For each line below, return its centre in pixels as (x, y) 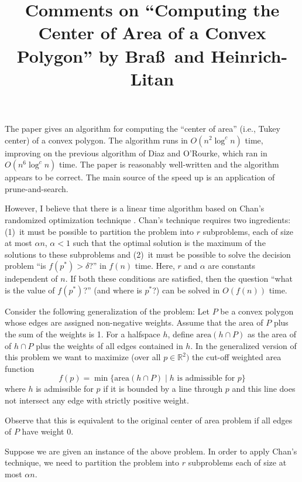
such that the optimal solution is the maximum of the (169, 243)
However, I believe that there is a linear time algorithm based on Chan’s (135, 208)
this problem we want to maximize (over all (83, 357)
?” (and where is (113, 290)
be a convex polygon (257, 311)
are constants (232, 266)
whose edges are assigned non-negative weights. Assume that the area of (134, 322)
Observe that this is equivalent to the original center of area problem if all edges (149, 420)
